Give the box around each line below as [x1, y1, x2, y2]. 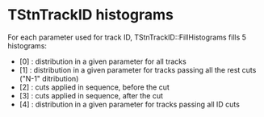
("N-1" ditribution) [19, 73, 79, 83]
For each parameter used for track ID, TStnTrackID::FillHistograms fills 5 [7, 32, 247, 42]
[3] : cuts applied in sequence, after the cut [19, 90, 163, 100]
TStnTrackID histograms [7, 6, 174, 24]
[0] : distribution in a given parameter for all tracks [19, 56, 186, 66]
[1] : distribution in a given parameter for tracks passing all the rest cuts [19, 65, 257, 74]
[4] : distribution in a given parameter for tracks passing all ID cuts [19, 99, 240, 109]
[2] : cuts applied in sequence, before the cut [19, 82, 170, 92]
